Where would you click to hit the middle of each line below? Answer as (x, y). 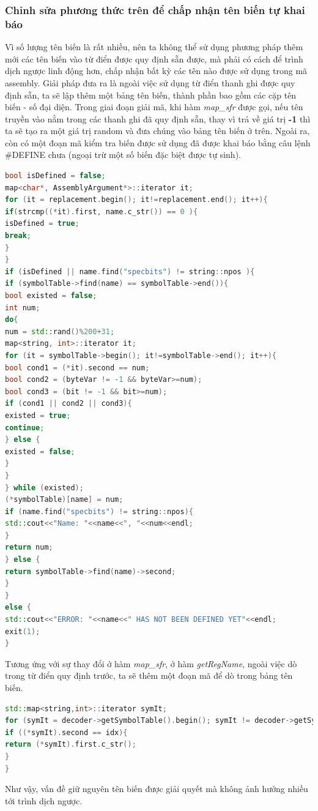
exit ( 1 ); (23, 631)
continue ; (25, 428)
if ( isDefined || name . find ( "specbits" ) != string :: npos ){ (130, 271)
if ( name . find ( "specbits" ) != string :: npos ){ (99, 511)
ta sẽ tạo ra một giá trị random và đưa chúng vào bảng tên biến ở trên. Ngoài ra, (157, 131)
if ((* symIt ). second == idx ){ (66, 732)
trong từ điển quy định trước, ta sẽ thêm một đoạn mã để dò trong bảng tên (149, 675)
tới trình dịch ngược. (44, 800)
